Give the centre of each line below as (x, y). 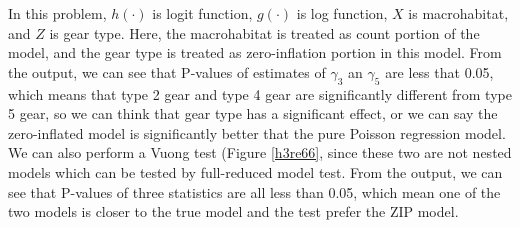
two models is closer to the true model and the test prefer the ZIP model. (233, 211)
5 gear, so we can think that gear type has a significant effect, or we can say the (253, 113)
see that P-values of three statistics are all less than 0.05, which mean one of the (254, 191)
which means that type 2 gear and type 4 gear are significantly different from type (260, 93)
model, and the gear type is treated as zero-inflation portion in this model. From (255, 52)
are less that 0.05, (439, 71)
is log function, (342, 13)
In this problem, (57, 13)
